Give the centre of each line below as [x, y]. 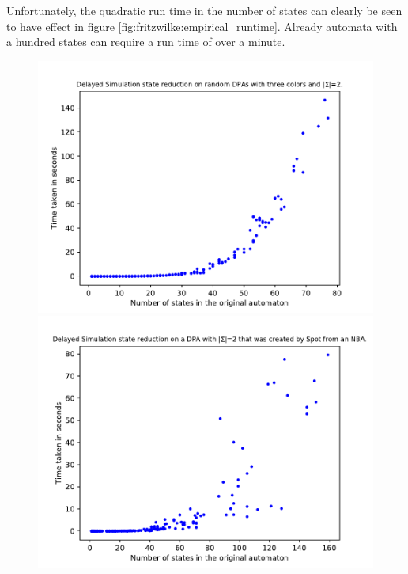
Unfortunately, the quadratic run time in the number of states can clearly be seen [204, 10]
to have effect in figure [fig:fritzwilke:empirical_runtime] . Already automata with [202, 26]
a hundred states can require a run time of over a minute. [146, 42]
